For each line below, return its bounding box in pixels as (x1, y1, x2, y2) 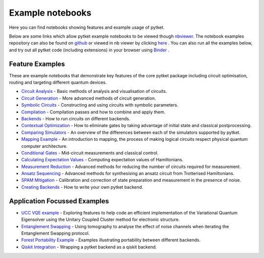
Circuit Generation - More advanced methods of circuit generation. (21, 95, 156, 101)
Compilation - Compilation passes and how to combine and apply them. (21, 109, 166, 115)
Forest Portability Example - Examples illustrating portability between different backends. (21, 237, 200, 243)
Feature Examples (9, 60, 66, 68)
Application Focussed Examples (9, 197, 110, 205)
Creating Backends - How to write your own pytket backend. (21, 184, 144, 190)
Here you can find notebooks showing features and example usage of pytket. (9, 24, 165, 30)
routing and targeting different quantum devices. (9, 80, 107, 86)
